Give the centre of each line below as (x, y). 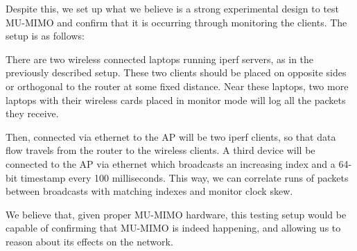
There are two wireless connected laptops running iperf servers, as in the (160, 59)
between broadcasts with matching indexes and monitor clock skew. (149, 191)
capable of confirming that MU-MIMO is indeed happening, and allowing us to (173, 228)
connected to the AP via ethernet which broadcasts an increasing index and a (171, 163)
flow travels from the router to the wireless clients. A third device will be (160, 150)
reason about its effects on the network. (89, 241)
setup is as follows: (45, 36)
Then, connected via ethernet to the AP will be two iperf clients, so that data (171, 136)
